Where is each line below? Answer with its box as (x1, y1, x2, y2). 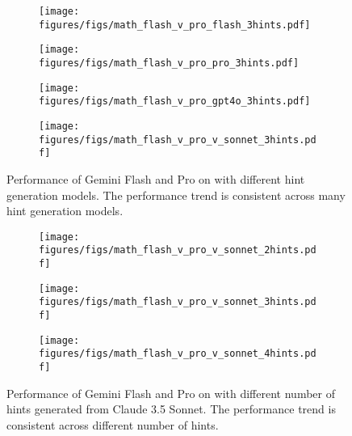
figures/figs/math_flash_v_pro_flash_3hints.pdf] (39, 19, 311, 31)
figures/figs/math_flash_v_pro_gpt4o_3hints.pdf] (39, 95, 311, 108)
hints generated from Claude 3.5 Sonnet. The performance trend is (6, 400, 336, 417)
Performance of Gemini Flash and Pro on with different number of (6, 384, 335, 401)
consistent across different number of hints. (6, 416, 219, 433)
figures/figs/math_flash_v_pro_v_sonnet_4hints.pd (39, 348, 316, 360)
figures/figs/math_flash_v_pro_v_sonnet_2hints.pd (39, 244, 316, 256)
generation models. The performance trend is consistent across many (6, 186, 346, 203)
